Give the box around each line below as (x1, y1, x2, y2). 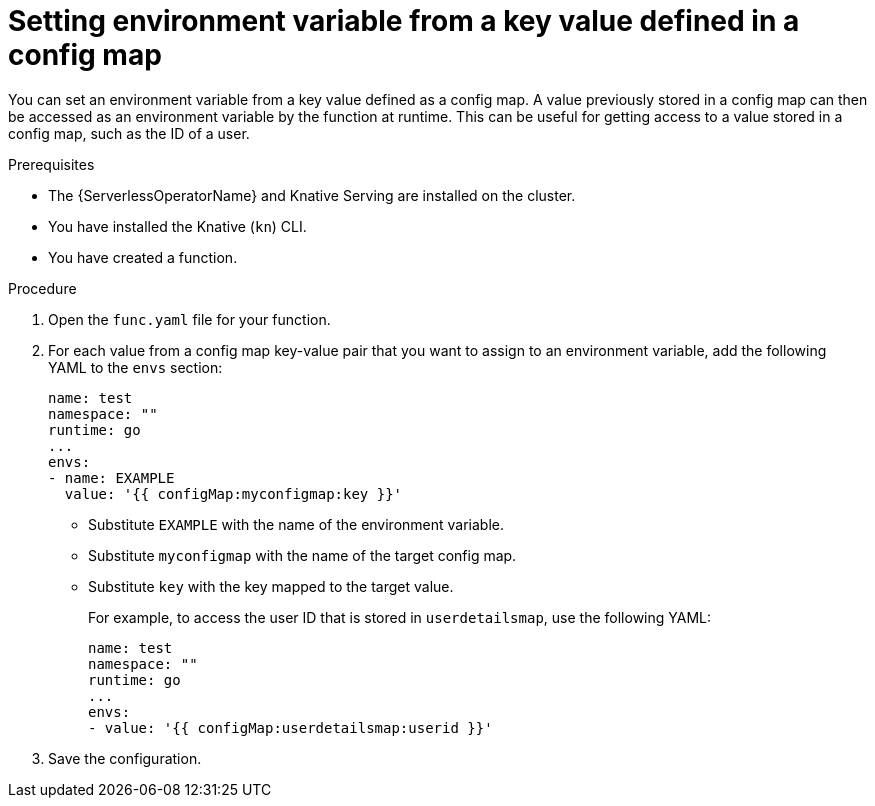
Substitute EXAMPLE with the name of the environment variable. (88, 515, 505, 533)
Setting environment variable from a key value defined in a (8, 4, 800, 38)
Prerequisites (8, 155, 95, 173)
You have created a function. (48, 248, 238, 266)
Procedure (8, 279, 77, 297)
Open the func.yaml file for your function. (48, 310, 331, 328)
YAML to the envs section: (48, 358, 223, 376)
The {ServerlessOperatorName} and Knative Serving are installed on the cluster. (48, 186, 576, 204)
